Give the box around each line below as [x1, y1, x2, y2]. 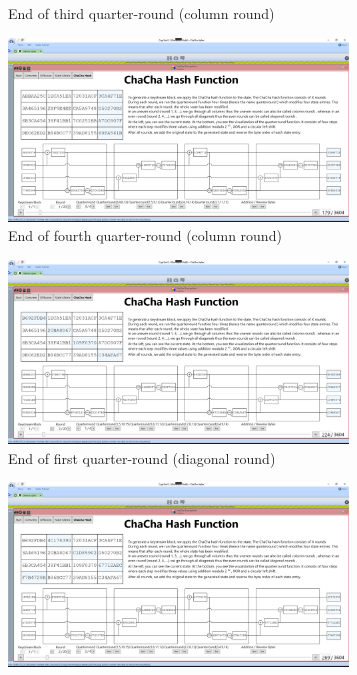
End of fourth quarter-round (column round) [8, 225, 282, 246]
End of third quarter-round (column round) [8, 3, 275, 23]
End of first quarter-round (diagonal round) [8, 447, 276, 468]
